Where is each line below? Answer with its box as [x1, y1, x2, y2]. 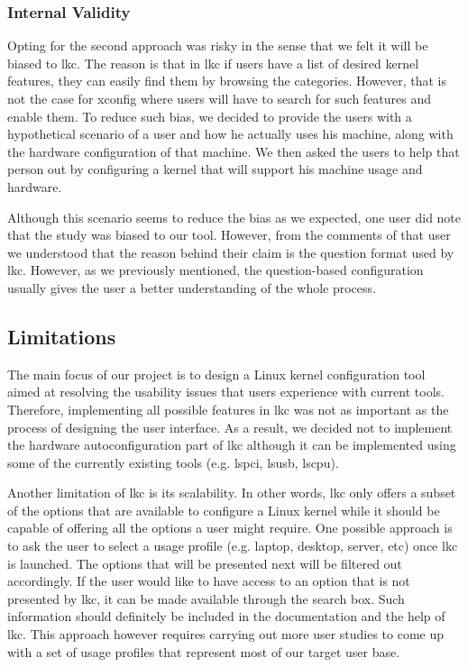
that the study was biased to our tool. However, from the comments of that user [7, 225, 451, 244]
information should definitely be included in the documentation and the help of [7, 607, 445, 626]
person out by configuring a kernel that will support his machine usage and [7, 160, 423, 178]
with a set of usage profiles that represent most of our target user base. [7, 642, 400, 661]
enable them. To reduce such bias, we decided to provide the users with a [7, 106, 412, 125]
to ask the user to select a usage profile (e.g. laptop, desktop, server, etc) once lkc [7, 536, 458, 555]
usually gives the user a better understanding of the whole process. [7, 278, 376, 297]
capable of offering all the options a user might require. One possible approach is [7, 518, 453, 537]
